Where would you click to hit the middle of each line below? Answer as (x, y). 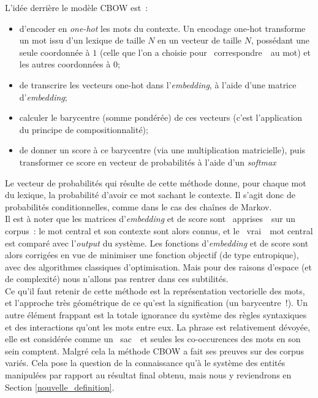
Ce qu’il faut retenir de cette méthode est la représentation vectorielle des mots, (155, 290)
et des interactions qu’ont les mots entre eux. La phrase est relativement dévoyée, (158, 327)
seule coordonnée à (55, 52)
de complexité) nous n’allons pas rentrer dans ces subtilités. (117, 279)
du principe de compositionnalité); (84, 129)
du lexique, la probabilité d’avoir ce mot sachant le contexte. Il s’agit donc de (150, 195)
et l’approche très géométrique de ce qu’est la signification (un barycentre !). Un (156, 303)
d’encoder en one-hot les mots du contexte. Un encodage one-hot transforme (162, 28)
